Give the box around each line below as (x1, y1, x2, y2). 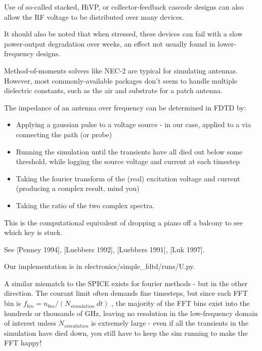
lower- (217, 38, 236, 49)
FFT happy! (4, 337, 42, 348)
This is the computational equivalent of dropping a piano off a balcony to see (4, 217, 243, 227)
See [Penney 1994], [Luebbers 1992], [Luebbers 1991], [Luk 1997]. (4, 244, 205, 254)
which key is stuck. (4, 227, 63, 238)
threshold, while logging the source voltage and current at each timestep (16, 156, 240, 167)
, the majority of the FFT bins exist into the (111, 298, 250, 308)
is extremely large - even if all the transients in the (91, 318, 248, 328)
